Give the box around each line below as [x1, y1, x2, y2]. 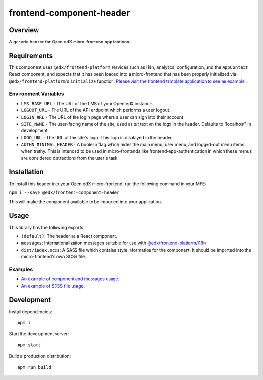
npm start [18, 342, 41, 348]
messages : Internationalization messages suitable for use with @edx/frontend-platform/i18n [21, 240, 206, 246]
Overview [9, 26, 39, 34]
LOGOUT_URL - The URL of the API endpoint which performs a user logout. [21, 107, 170, 113]
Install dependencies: [9, 308, 52, 315]
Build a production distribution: [9, 353, 71, 359]
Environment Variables [9, 90, 64, 97]
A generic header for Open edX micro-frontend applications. [9, 39, 131, 45]
